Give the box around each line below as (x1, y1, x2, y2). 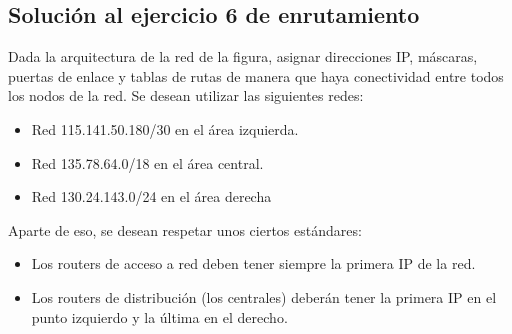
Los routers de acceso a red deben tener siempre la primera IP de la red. (31, 253, 476, 274)
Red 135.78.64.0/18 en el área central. (31, 152, 264, 173)
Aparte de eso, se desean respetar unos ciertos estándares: (8, 219, 362, 240)
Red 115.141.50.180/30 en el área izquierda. (31, 118, 299, 139)
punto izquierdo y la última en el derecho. (31, 306, 288, 327)
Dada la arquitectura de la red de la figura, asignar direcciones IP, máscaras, (8, 46, 478, 67)
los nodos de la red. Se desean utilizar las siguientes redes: (8, 85, 364, 106)
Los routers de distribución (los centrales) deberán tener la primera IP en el (31, 286, 497, 307)
